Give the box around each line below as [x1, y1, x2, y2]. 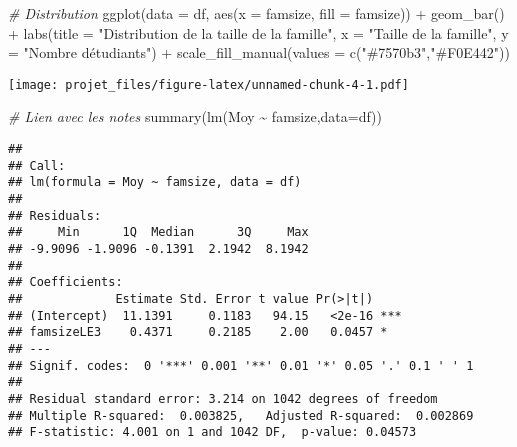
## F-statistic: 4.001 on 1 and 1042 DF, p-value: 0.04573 [8, 425, 417, 440]
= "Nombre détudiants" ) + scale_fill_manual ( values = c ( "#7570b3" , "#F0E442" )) [8, 42, 510, 63]
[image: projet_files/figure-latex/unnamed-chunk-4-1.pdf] [8, 77, 409, 92]
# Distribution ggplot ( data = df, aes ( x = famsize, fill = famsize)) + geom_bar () [8, 3, 505, 23]
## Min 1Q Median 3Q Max [8, 225, 309, 240]
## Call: [8, 158, 66, 173]
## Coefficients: [8, 275, 123, 290]
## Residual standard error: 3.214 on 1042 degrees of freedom [8, 391, 438, 406]
